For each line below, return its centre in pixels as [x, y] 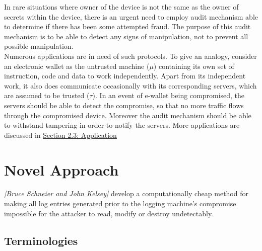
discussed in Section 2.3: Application [60, 135]
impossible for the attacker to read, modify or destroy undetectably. [109, 213]
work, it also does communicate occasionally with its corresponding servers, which [130, 85]
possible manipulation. [39, 46]
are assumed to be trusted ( [47, 95]
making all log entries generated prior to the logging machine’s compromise [120, 203]
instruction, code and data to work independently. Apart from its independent [125, 76]
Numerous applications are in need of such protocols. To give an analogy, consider [130, 56]
